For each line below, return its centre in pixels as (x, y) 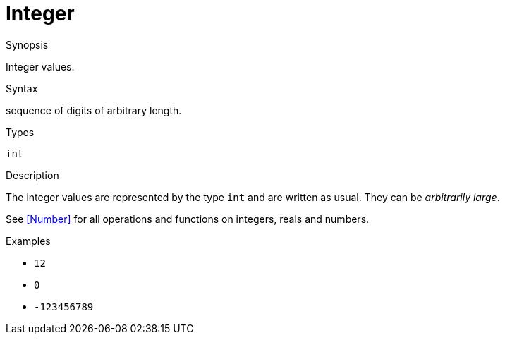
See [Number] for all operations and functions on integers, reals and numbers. (188, 219)
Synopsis (27, 44)
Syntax (22, 88)
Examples (28, 241)
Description (32, 175)
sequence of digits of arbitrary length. (94, 110)
